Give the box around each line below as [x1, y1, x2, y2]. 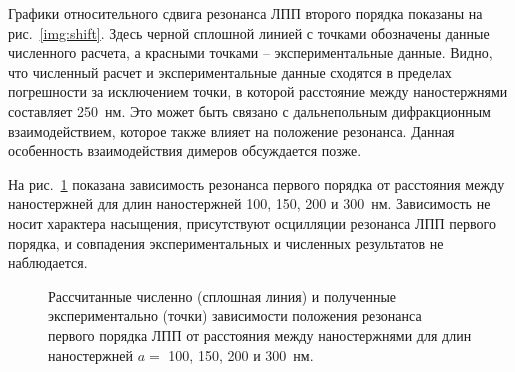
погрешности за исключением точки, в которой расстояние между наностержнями [8, 81, 508, 102]
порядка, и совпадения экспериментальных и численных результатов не [8, 232, 444, 253]
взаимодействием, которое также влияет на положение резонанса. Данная [8, 120, 455, 141]
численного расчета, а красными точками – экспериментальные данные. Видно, [8, 42, 493, 63]
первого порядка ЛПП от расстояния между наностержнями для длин [48, 324, 472, 345]
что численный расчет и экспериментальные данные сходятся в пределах [8, 61, 452, 82]
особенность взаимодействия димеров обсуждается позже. [8, 140, 362, 161]
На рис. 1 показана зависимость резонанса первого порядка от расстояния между [8, 173, 505, 194]
